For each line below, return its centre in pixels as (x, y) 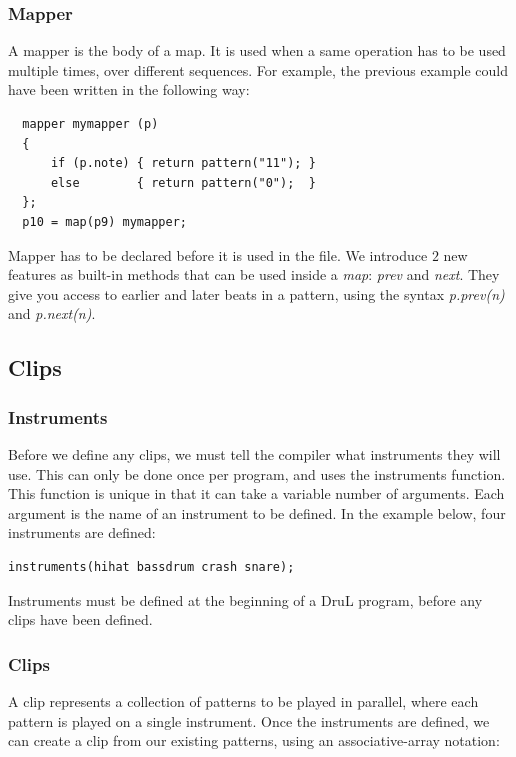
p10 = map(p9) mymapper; (104, 221)
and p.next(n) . (52, 313)
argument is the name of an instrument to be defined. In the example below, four (257, 512)
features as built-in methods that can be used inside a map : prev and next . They (254, 274)
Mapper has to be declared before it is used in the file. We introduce (218, 254)
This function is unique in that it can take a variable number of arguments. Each (256, 493)
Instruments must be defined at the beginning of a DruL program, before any (245, 599)
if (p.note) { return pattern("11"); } (183, 163)
